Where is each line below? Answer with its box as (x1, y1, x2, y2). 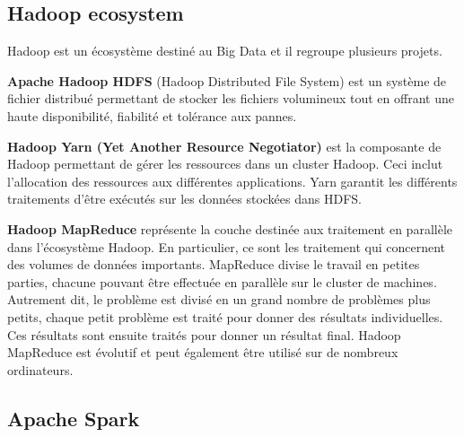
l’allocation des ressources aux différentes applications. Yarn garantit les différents (7, 171, 458, 190)
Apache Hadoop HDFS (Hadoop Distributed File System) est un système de (7, 71, 447, 90)
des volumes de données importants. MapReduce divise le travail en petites (7, 255, 420, 274)
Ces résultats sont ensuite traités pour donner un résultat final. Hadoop (7, 325, 401, 344)
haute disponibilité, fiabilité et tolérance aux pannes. (7, 106, 297, 125)
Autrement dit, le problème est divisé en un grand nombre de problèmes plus (7, 290, 431, 309)
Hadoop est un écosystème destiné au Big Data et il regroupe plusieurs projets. (7, 41, 442, 60)
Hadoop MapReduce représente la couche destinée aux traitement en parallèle (7, 219, 452, 238)
